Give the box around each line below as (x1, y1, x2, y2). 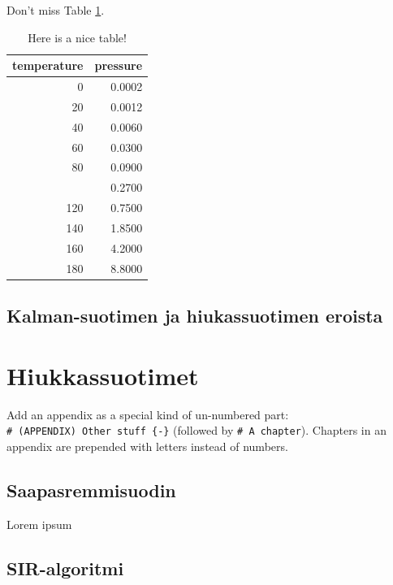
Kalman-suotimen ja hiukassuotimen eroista (6, 303, 383, 328)
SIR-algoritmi (6, 555, 124, 580)
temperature (12, 57, 84, 74)
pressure (94, 57, 143, 74)
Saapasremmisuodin (6, 477, 176, 502)
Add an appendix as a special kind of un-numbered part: (6, 405, 289, 422)
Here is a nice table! (28, 28, 127, 45)
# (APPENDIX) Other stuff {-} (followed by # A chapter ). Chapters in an (6, 422, 387, 439)
